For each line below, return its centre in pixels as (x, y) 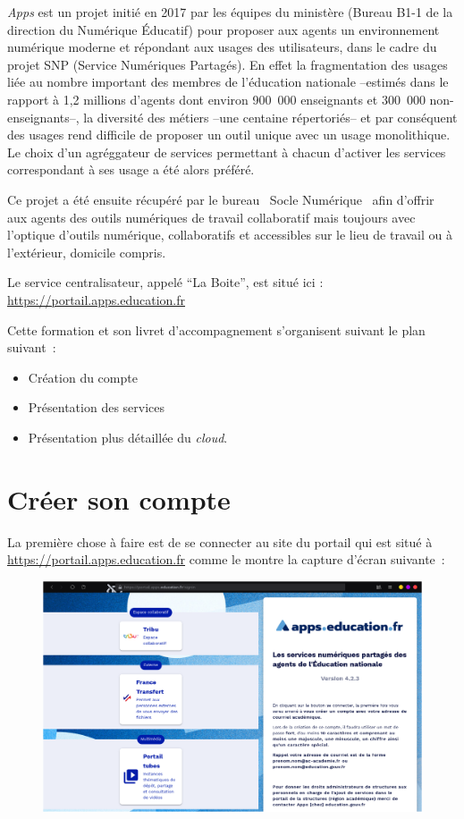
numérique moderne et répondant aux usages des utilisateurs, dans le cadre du (222, 47)
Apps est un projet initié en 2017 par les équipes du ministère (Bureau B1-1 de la (230, 12)
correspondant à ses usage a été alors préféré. (131, 169)
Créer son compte (119, 498)
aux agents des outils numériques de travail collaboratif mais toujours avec (211, 217)
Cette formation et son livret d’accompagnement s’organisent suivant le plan (216, 329)
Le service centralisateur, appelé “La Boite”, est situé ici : (165, 282)
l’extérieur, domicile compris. (87, 252)
